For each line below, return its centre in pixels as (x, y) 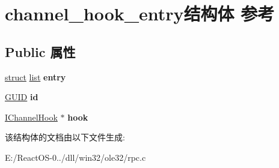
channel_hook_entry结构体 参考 (140, 13)
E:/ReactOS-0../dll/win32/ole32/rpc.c (75, 157)
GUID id (22, 97)
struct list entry (35, 76)
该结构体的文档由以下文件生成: (65, 137)
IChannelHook (31, 117)
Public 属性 (40, 51)
